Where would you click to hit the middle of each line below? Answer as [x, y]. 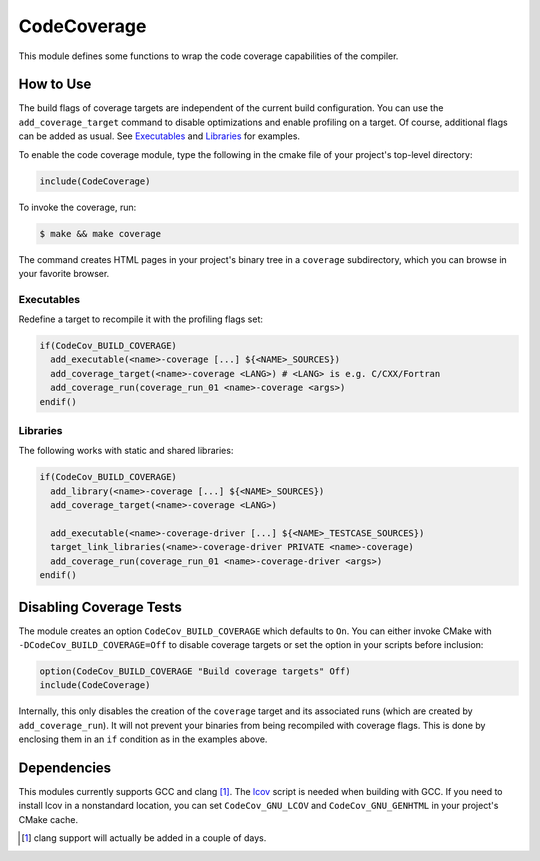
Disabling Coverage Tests [100, 606]
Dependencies [65, 767]
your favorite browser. [64, 273]
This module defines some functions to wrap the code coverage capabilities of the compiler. [208, 56]
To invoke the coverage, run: [77, 207]
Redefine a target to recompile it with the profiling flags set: [141, 319]
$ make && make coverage [100, 233]
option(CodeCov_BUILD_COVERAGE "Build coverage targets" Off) [195, 671]
